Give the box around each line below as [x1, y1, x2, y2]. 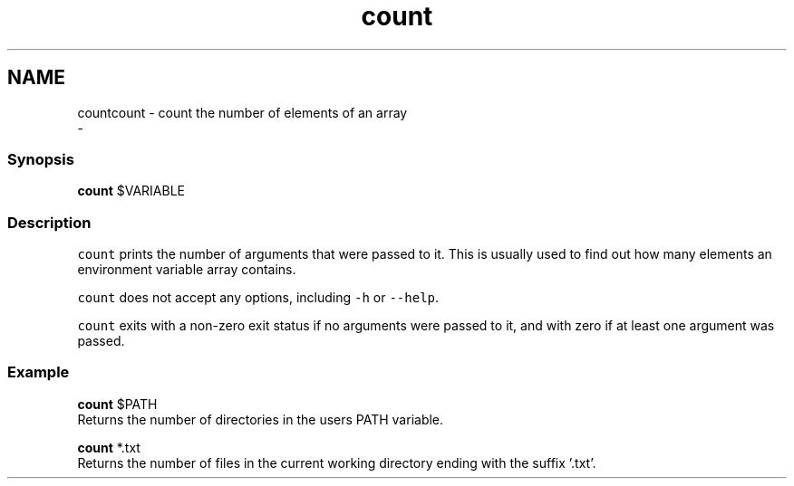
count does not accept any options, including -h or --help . [77, 290, 440, 306]
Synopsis [7, 149, 74, 168]
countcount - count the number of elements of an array [77, 104, 408, 120]
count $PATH [77, 395, 158, 412]
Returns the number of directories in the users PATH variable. [77, 411, 444, 427]
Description [7, 213, 92, 232]
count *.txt [77, 439, 140, 455]
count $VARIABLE [77, 183, 185, 199]
